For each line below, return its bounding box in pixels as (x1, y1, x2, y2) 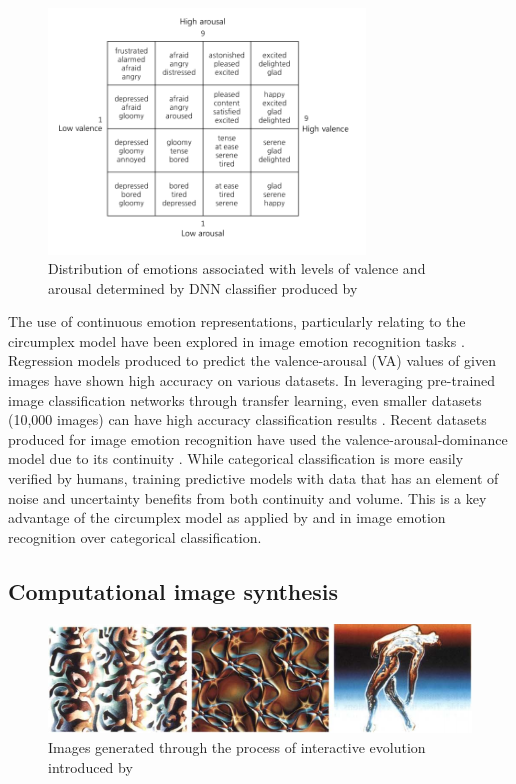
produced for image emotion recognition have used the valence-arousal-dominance (8, 428, 508, 449)
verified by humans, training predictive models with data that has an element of (8, 468, 499, 489)
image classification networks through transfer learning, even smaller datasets (8, 389, 482, 410)
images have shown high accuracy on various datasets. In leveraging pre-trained (8, 370, 496, 391)
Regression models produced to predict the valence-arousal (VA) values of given (8, 350, 496, 371)
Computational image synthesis (8, 575, 339, 606)
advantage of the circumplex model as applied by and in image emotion (8, 507, 446, 528)
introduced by (48, 756, 133, 777)
